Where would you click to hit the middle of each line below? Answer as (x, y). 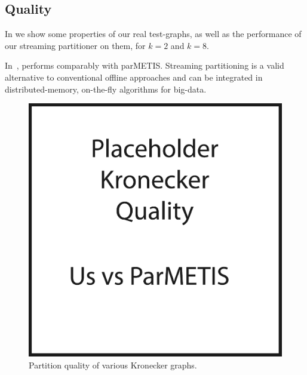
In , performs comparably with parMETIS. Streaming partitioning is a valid (145, 65)
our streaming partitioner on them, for (75, 45)
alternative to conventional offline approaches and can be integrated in (134, 77)
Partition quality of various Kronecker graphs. (113, 365)
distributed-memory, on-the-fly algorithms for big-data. (106, 89)
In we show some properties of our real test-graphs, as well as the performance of (153, 34)
